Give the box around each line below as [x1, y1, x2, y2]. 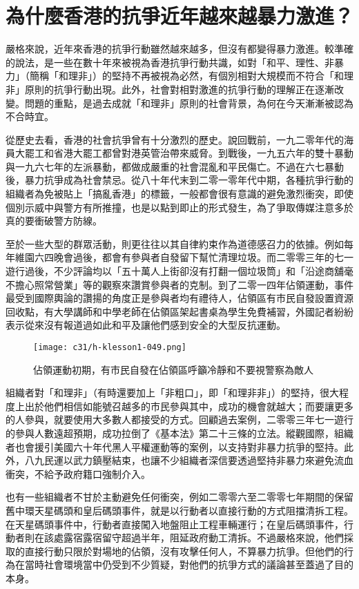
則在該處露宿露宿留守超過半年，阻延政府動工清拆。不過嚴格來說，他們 [24, 530, 344, 545]
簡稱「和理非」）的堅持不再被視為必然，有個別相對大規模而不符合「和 [29, 68, 344, 83]
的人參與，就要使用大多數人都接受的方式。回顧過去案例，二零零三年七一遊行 [6, 412, 353, 427]
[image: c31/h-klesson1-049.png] [33, 342, 186, 352]
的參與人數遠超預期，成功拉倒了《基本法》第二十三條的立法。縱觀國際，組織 [6, 426, 353, 441]
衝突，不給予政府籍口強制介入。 [6, 466, 151, 481]
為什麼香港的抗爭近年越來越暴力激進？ [6, 1, 354, 30]
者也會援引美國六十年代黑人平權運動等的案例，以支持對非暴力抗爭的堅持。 [6, 439, 344, 454]
